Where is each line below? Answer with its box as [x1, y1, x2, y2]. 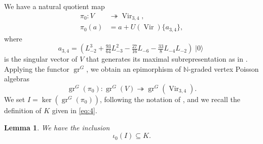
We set [4, 93, 25, 104]
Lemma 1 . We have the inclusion [4, 122, 110, 132]
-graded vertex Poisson [188, 63, 259, 74]
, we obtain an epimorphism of [86, 63, 181, 74]
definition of [4, 105, 42, 115]
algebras [4, 73, 29, 84]
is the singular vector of [4, 54, 78, 64]
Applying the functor [4, 63, 69, 74]
